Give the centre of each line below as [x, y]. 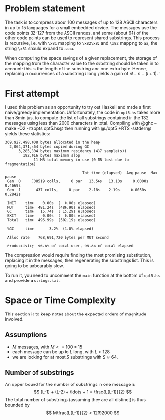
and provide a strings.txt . [33, 280]
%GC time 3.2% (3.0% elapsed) [50, 229]
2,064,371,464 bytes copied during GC [49, 147]
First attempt [32, 94]
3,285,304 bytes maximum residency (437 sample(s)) [72, 151]
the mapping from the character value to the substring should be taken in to [82, 63]
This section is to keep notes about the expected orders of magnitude [76, 314]
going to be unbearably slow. [34, 265]
